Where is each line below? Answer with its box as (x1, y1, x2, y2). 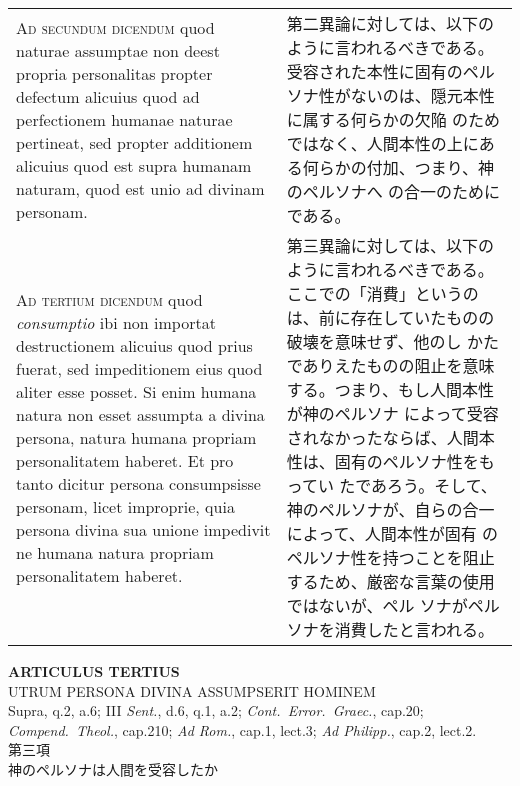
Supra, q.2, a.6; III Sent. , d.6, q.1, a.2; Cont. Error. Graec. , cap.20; (8, 700, 424, 721)
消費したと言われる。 (334, 618, 494, 641)
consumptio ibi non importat (16, 310, 216, 334)
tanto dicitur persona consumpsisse (16, 471, 261, 495)
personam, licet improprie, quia (16, 494, 235, 518)
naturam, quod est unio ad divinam (16, 176, 265, 200)
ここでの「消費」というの (286, 282, 479, 305)
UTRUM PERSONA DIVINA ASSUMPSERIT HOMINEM (8, 680, 376, 701)
